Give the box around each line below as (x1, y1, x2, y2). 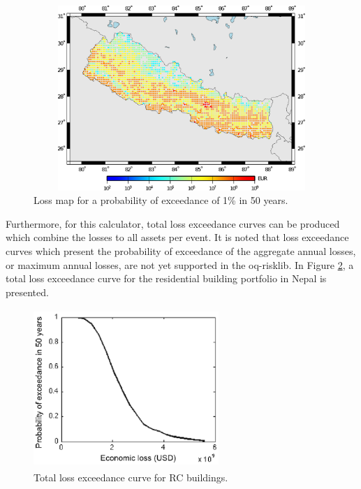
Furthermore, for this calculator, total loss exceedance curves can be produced (6, 216, 340, 231)
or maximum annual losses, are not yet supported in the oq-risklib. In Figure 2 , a (6, 257, 354, 272)
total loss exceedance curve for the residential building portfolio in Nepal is (6, 271, 327, 286)
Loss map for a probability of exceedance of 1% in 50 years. (34, 193, 288, 207)
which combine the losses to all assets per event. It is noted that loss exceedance (6, 230, 349, 245)
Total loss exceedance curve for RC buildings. (34, 469, 228, 484)
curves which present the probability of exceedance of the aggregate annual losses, (6, 243, 356, 258)
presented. (6, 284, 49, 299)
